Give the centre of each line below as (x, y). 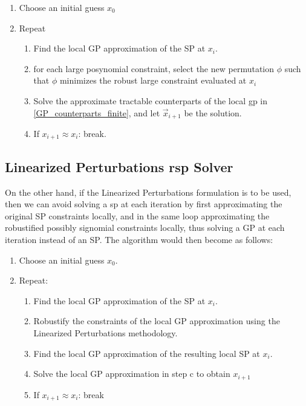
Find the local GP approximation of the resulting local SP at (147, 353)
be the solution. (213, 112)
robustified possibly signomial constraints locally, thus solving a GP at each (145, 228)
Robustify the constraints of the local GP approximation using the (157, 321)
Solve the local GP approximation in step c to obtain (132, 374)
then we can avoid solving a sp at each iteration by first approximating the (144, 204)
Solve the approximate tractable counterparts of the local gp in (151, 100)
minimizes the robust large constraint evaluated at (153, 80)
